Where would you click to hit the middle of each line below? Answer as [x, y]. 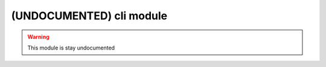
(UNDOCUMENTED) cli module [89, 16]
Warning [38, 37]
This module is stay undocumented [71, 48]
